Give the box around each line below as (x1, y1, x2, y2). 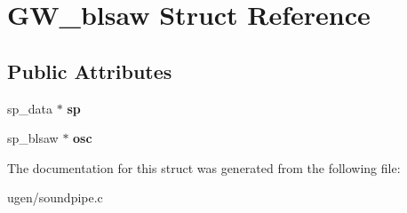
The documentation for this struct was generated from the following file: (7, 158, 401, 177)
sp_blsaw (7, 129, 59, 147)
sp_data (7, 99, 53, 117)
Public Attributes (7, 57, 172, 84)
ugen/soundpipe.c (7, 188, 103, 207)
